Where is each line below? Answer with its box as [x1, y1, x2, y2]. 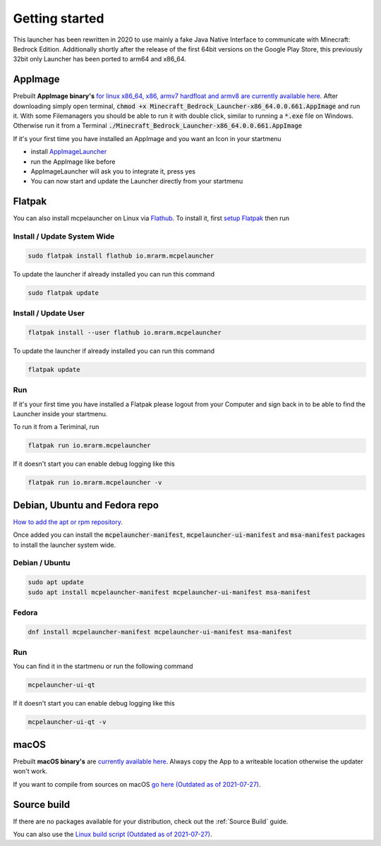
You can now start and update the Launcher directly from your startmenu [30, 177, 243, 186]
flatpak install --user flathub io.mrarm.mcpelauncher [28, 328, 222, 337]
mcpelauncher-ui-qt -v [28, 718, 107, 726]
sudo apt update [28, 579, 85, 586]
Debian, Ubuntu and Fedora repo [13, 499, 159, 511]
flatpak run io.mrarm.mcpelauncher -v [28, 478, 162, 487]
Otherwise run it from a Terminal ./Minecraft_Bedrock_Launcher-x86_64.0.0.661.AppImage [13, 121, 303, 130]
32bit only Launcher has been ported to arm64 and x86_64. [13, 55, 186, 64]
